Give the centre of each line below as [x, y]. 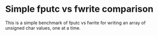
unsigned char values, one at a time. [43, 28]
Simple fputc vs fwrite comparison [80, 9]
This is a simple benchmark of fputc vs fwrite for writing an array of [75, 23]
